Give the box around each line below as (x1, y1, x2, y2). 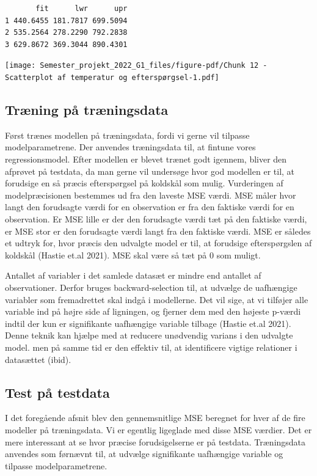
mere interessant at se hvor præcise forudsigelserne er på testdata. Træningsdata (5, 435, 306, 448)
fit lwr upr (35, 4, 128, 13)
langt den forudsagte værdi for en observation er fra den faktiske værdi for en (5, 200, 294, 213)
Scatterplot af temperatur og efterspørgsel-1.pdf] (5, 73, 219, 82)
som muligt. (216, 248, 261, 261)
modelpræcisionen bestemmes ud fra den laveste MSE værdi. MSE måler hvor (5, 188, 296, 201)
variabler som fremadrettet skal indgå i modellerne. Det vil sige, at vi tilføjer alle (5, 293, 308, 306)
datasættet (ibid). (5, 353, 71, 365)
